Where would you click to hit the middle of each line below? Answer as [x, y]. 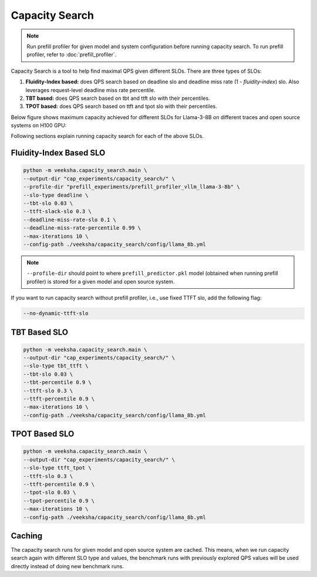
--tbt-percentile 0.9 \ [58, 382]
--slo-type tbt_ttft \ [56, 366]
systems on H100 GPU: [39, 126]
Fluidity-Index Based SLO [58, 153]
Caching [27, 536]
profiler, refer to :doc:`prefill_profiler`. [72, 55]
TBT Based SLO [40, 332]
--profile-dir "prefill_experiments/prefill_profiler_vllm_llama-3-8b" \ [131, 187]
